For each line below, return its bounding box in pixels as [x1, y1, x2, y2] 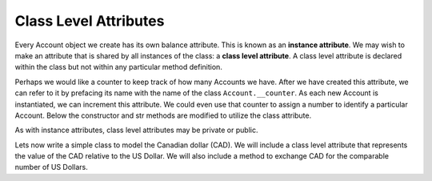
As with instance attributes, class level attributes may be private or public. [14, 125, 258, 135]
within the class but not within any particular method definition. [14, 62, 223, 72]
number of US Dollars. [14, 163, 88, 172]
